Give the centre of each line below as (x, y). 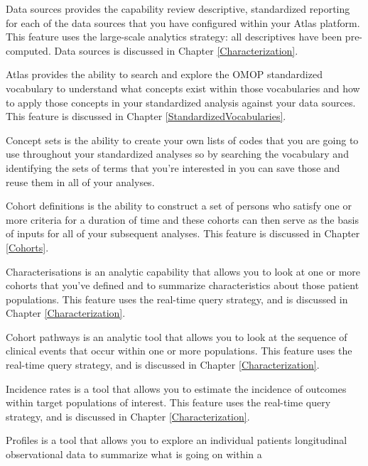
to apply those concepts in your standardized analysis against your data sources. (181, 102)
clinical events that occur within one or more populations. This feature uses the (179, 351)
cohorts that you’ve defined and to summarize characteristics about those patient (183, 285)
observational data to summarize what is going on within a (134, 454)
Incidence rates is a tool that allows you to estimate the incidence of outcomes (176, 388)
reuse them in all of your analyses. (80, 181)
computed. (28, 50)
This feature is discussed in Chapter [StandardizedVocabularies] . (146, 116)
